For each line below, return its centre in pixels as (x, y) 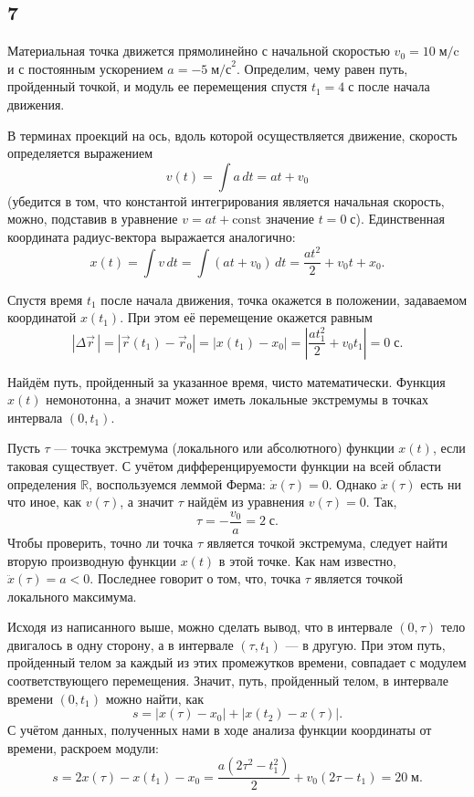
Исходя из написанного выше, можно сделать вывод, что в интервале (200, 627)
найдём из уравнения (246, 502)
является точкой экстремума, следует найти (327, 542)
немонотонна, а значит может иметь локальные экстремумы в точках (237, 399)
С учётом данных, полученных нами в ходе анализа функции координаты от (220, 730)
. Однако (353, 483)
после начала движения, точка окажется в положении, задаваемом (284, 299)
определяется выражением (80, 153)
